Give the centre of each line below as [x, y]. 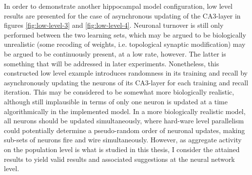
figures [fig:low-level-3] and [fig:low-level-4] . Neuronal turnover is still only [114, 25]
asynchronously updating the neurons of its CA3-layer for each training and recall [126, 82]
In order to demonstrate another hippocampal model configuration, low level [118, 6]
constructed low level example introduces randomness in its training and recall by [126, 73]
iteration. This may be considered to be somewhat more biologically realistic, [119, 92]
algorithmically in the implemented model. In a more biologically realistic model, [125, 111]
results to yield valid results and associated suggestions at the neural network [119, 159]
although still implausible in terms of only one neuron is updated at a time [116, 101]
